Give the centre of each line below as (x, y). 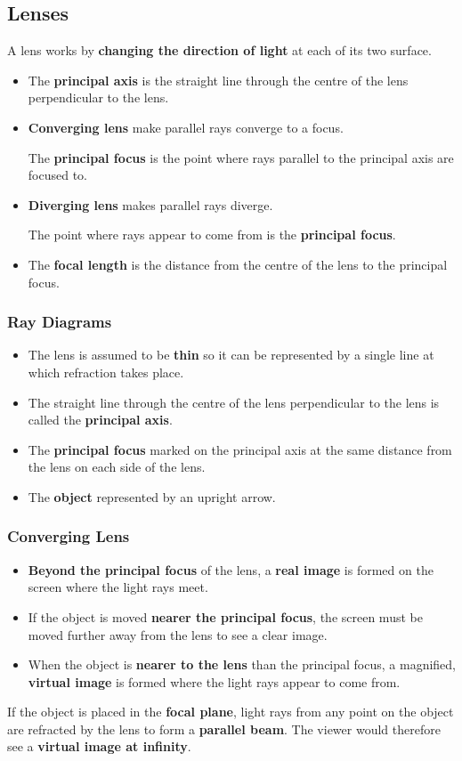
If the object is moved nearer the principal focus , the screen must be (225, 616)
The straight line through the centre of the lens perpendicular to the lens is (234, 402)
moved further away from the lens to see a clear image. (178, 634)
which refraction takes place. (106, 372)
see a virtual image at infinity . (99, 746)
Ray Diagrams (60, 322)
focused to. (57, 175)
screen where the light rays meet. (118, 587)
